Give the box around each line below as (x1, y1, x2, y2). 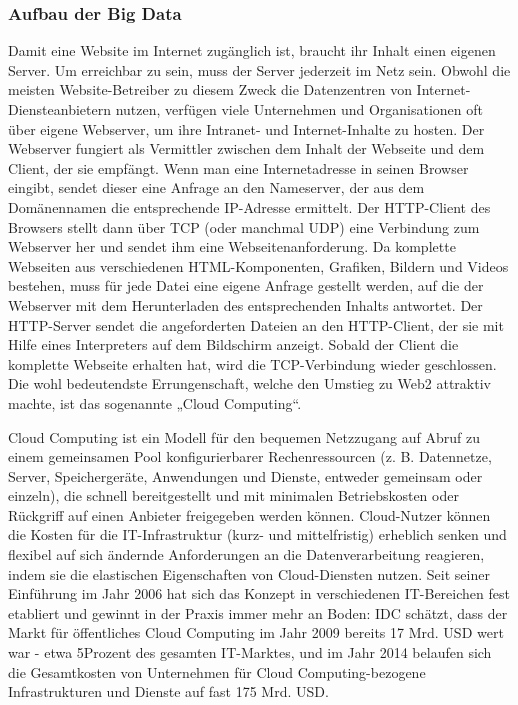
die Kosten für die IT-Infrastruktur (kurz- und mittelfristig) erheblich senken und (8, 524, 507, 545)
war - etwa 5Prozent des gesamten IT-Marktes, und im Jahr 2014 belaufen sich (8, 642, 492, 663)
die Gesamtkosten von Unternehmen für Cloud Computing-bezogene (8, 661, 426, 682)
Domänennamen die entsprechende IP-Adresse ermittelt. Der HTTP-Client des (8, 196, 491, 217)
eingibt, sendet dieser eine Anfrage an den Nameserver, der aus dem (8, 177, 425, 198)
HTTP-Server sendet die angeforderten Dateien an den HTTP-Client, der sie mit (8, 314, 504, 335)
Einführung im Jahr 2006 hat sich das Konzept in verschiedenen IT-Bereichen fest (8, 583, 510, 604)
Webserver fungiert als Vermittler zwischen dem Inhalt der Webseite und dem (8, 138, 485, 159)
